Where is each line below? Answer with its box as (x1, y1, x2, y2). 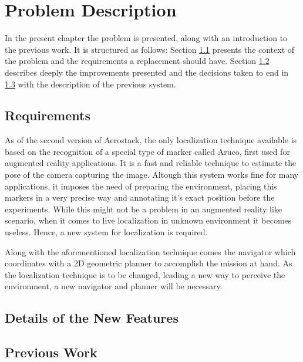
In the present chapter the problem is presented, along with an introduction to (5, 32, 288, 44)
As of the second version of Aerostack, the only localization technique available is (5, 134, 297, 146)
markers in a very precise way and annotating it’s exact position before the (5, 191, 275, 204)
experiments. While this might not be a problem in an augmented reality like (5, 202, 282, 215)
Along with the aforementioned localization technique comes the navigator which (5, 245, 296, 258)
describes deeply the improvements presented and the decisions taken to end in (5, 66, 289, 78)
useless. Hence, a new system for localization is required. (5, 226, 208, 238)
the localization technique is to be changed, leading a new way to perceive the (5, 268, 285, 280)
